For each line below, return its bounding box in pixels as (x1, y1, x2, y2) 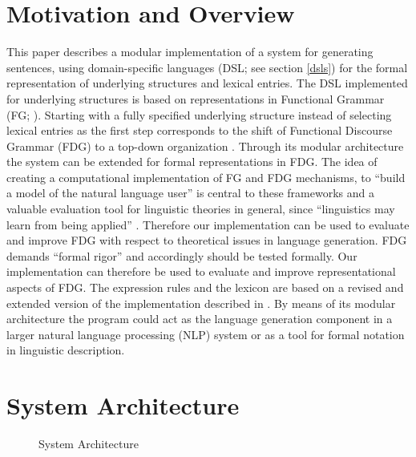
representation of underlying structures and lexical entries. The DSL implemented (6, 75, 408, 91)
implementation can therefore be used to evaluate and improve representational (6, 263, 396, 280)
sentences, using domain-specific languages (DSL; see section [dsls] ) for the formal (6, 59, 408, 75)
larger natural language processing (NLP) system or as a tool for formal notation (6, 326, 405, 342)
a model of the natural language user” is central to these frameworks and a (6, 184, 374, 201)
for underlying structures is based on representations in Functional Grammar (6, 90, 385, 107)
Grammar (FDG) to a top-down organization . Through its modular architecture (6, 137, 404, 154)
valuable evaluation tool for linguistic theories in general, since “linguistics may (6, 200, 395, 217)
